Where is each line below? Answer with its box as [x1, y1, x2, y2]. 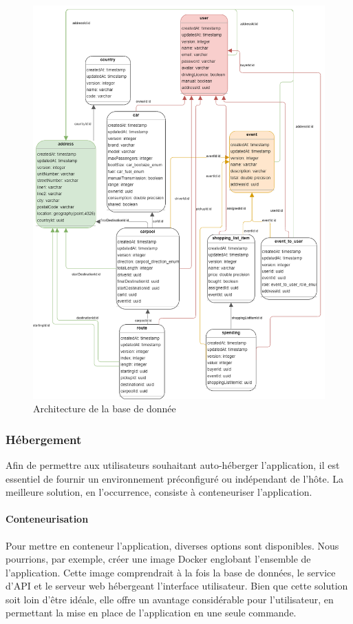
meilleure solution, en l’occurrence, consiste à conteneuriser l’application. [6, 485, 312, 499]
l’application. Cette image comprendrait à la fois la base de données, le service [6, 565, 336, 579]
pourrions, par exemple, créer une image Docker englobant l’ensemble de [6, 552, 311, 566]
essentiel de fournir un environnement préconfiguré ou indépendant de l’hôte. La [6, 471, 343, 485]
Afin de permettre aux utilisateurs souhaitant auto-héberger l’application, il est [6, 457, 340, 472]
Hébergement [6, 430, 82, 447]
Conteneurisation [6, 512, 89, 526]
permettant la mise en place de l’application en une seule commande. [6, 605, 297, 620]
